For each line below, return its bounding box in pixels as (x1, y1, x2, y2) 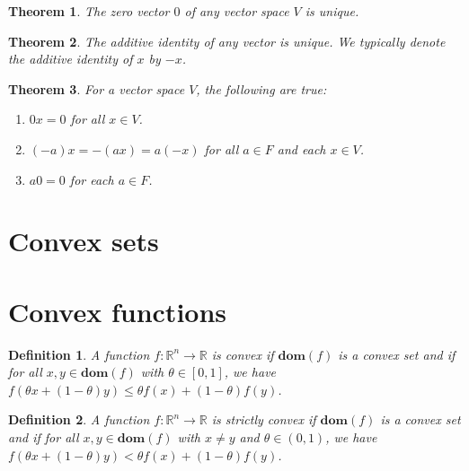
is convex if (211, 345, 274, 363)
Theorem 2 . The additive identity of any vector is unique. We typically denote (8, 31, 446, 50)
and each (277, 139, 326, 158)
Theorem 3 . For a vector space (8, 79, 185, 98)
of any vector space (184, 2, 289, 20)
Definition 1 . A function (8, 345, 150, 363)
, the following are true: (196, 79, 327, 98)
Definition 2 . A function (8, 410, 150, 429)
